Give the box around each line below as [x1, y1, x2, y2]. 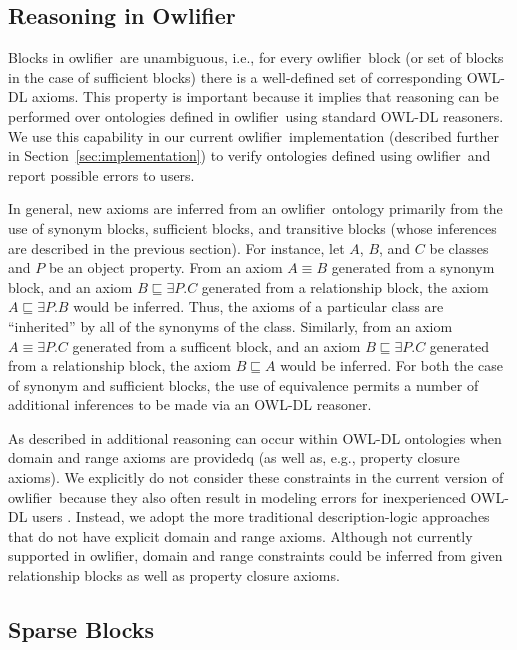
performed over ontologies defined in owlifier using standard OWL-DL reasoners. [8, 105, 504, 126]
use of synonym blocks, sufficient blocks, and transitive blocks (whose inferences [8, 217, 497, 238]
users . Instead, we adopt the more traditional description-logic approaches [32, 506, 490, 527]
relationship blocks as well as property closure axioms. [8, 565, 340, 586]
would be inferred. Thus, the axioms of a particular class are [73, 296, 444, 317]
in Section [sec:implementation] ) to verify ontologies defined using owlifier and [8, 145, 491, 166]
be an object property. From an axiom [48, 257, 283, 278]
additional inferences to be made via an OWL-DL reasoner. [8, 394, 372, 415]
